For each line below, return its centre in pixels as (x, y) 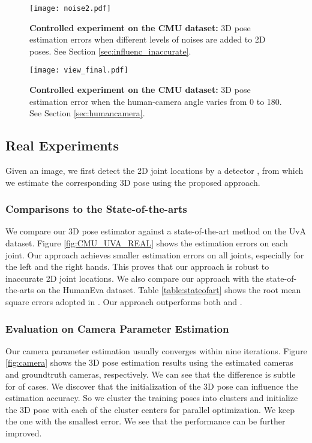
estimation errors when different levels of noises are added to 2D (148, 39)
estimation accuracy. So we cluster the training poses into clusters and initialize (152, 398)
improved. (24, 433)
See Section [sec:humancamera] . (87, 113)
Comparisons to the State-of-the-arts (96, 209)
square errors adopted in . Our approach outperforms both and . (124, 302)
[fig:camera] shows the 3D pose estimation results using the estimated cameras (149, 362)
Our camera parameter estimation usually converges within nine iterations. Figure (156, 350)
